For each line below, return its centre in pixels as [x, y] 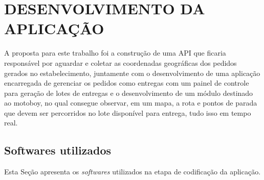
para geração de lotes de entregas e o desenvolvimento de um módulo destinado [129, 93]
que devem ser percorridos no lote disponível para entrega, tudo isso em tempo [128, 112]
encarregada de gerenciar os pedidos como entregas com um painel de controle [127, 83]
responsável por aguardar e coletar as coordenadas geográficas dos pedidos [120, 62]
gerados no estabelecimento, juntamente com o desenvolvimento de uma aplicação [132, 73]
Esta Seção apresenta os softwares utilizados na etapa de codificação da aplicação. [133, 172]
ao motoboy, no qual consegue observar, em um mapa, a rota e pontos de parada [131, 103]
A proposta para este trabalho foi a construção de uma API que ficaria [115, 53]
